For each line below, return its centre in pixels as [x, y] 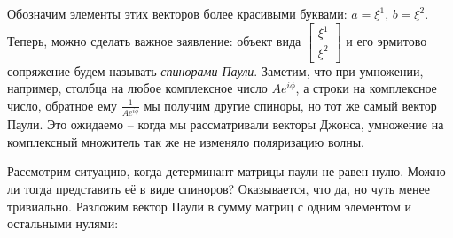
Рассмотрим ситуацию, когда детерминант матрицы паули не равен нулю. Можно [226, 171]
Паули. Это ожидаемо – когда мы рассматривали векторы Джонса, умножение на [226, 124]
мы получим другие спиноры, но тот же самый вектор [290, 105]
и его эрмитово [387, 40]
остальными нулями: [63, 223]
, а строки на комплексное [366, 88]
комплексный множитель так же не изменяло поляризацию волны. [186, 141]
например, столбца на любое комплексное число [137, 88]
